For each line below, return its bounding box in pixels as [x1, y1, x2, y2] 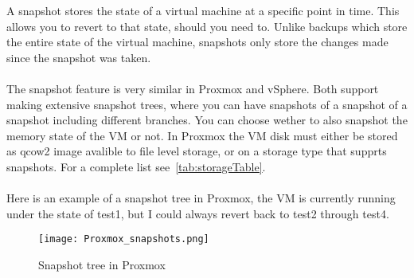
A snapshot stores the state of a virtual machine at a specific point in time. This [6, 2, 400, 18]
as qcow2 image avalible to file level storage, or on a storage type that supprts [6, 143, 387, 159]
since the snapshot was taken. [6, 49, 151, 65]
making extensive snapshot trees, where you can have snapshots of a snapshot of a [6, 96, 408, 112]
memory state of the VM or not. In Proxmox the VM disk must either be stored [6, 127, 398, 143]
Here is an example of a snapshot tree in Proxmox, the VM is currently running [6, 190, 396, 206]
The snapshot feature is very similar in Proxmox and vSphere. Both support [6, 80, 379, 96]
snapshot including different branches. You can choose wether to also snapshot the [6, 112, 408, 128]
